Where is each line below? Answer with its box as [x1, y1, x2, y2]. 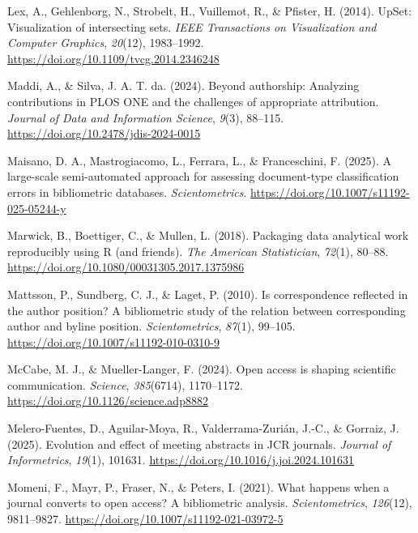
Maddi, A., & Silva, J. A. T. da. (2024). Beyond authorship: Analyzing [7, 77, 360, 94]
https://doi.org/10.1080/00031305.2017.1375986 [7, 258, 245, 275]
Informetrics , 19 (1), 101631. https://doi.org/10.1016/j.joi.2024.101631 [7, 451, 354, 468]
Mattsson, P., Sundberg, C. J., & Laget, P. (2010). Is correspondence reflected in [7, 285, 408, 302]
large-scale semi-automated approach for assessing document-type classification [7, 168, 399, 185]
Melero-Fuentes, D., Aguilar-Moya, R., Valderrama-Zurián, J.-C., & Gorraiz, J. [7, 420, 399, 437]
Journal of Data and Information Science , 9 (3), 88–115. [7, 109, 284, 126]
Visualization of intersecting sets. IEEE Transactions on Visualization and [7, 18, 377, 35]
